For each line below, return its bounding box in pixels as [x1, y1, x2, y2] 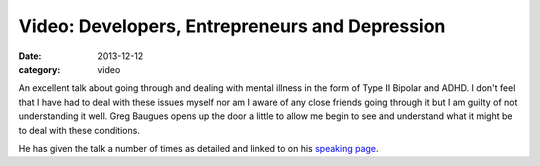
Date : [18, 50, 42, 62]
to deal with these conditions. [18, 124, 140, 136]
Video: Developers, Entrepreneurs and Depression [18, 15, 446, 37]
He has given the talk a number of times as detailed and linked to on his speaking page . [18, 142, 379, 154]
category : [18, 63, 61, 75]
